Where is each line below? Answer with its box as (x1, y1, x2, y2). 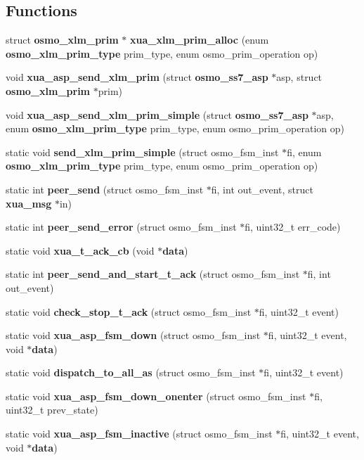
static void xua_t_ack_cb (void (6, 243, 155, 257)
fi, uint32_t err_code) (245, 219, 341, 234)
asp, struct (276, 70, 323, 84)
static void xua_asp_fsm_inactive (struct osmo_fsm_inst (6, 426, 273, 441)
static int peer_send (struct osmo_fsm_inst (6, 181, 204, 196)
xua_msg (6, 196, 52, 210)
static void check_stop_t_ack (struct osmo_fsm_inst (6, 304, 252, 319)
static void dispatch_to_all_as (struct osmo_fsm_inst (6, 365, 256, 380)
